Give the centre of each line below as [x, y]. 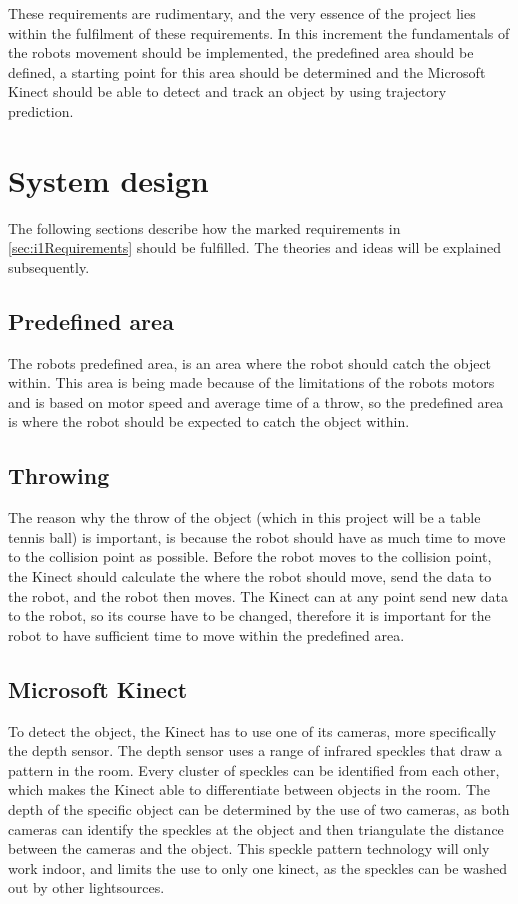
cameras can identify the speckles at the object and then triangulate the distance [256, 828]
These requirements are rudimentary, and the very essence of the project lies [242, 13]
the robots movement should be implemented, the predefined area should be [241, 52]
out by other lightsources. [86, 887]
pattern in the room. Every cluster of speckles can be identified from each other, [254, 769]
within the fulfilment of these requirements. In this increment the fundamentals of [259, 32]
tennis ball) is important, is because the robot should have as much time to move [257, 536]
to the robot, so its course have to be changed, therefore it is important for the [249, 615]
